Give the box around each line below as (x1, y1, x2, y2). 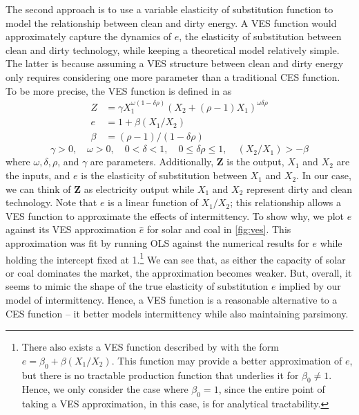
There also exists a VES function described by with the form (21, 340, 279, 354)
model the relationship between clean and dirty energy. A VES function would (6, 15, 337, 30)
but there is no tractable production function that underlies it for (21, 367, 299, 382)
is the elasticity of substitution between (81, 168, 247, 183)
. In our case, (296, 168, 351, 183)
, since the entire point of (218, 382, 325, 396)
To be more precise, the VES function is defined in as (6, 83, 232, 98)
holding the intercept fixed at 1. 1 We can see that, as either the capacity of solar (6, 250, 346, 266)
